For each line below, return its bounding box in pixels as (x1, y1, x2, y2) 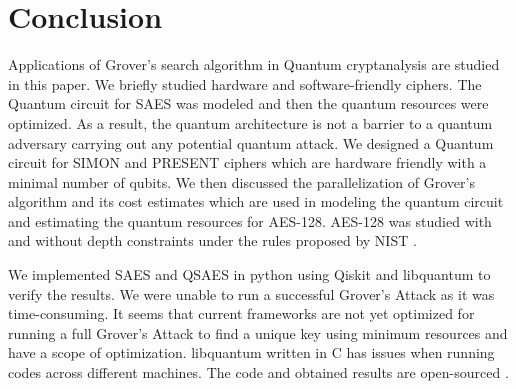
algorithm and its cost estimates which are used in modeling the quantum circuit (8, 191, 504, 212)
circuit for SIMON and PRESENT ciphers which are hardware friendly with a (8, 152, 487, 173)
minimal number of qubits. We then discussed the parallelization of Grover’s (8, 171, 475, 192)
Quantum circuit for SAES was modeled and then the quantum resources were (8, 93, 489, 114)
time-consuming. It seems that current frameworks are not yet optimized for (8, 303, 475, 324)
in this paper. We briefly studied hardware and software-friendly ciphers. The (8, 73, 482, 94)
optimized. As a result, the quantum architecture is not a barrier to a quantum (8, 112, 493, 133)
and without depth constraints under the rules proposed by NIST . (8, 230, 417, 251)
